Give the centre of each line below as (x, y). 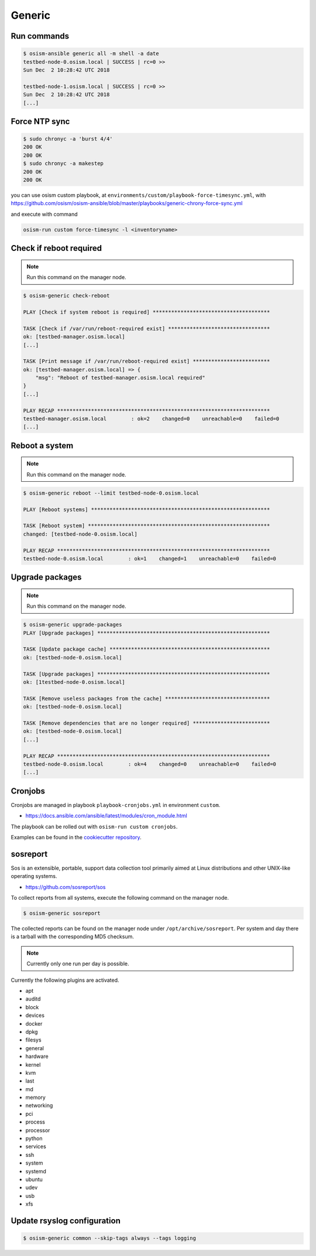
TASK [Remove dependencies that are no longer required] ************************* (147, 723)
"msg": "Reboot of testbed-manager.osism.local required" (120, 378)
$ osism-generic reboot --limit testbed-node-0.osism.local (111, 493)
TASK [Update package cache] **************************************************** (147, 649)
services (36, 1146)
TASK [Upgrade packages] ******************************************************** (147, 674)
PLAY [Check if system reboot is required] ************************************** (147, 312)
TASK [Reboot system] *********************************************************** (147, 526)
